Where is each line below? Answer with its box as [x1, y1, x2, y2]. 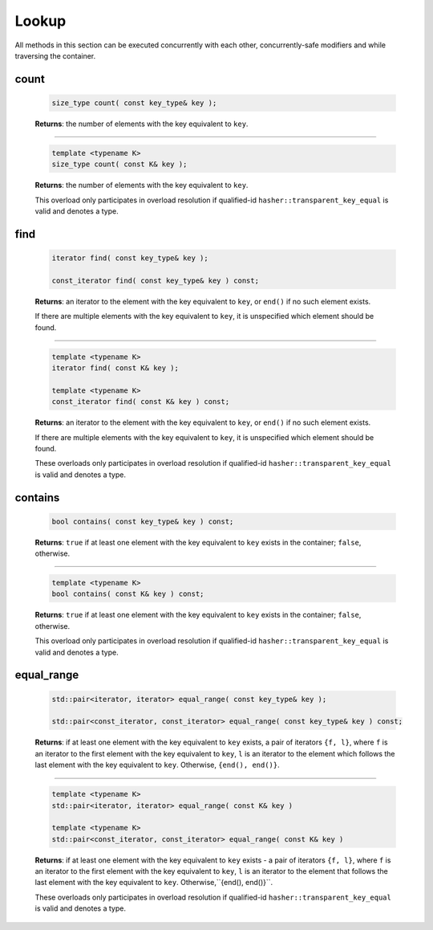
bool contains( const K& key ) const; [51, 589, 204, 598]
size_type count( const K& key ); [51, 160, 188, 169]
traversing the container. [14, 51, 96, 60]
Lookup [14, 12, 67, 30]
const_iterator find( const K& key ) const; [51, 398, 230, 406]
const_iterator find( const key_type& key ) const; [51, 275, 260, 285]
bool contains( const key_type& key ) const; [51, 516, 234, 526]
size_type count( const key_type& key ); [51, 98, 217, 108]
